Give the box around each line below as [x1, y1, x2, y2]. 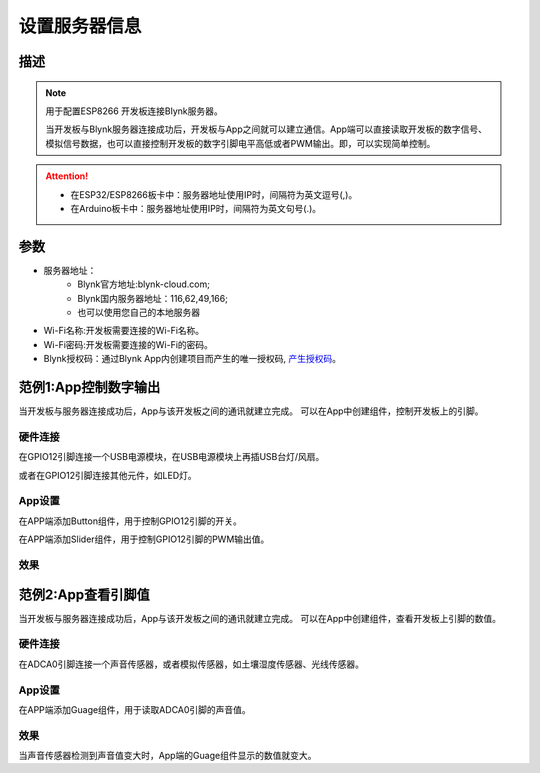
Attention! [45, 170, 89, 182]
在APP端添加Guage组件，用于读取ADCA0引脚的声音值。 [18, 703, 252, 715]
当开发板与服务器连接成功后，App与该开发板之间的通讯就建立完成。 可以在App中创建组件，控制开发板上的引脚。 [18, 405, 484, 417]
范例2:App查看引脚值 [18, 586, 150, 603]
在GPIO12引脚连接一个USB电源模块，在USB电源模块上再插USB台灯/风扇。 [18, 451, 325, 463]
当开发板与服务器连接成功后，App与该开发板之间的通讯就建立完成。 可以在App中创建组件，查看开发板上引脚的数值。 [18, 612, 502, 624]
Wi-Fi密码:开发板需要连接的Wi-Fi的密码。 [43, 338, 214, 350]
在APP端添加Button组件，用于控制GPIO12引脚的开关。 [18, 515, 242, 527]
